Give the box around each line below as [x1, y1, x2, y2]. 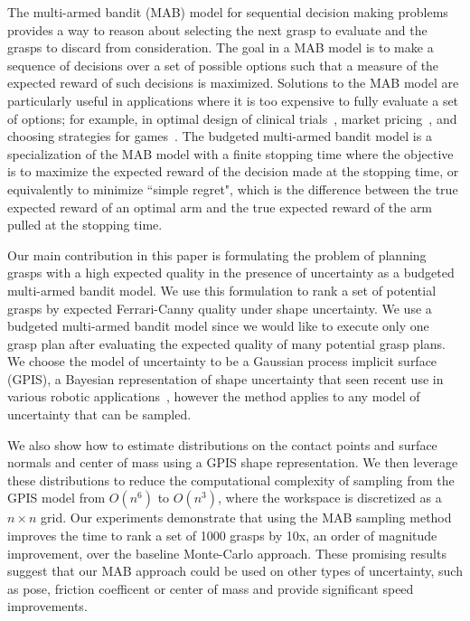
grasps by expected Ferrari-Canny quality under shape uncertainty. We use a [7, 298, 432, 317]
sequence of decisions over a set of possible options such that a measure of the [7, 55, 439, 74]
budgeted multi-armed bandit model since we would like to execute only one [7, 316, 429, 335]
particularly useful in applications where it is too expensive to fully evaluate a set [7, 90, 459, 109]
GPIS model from [7, 488, 106, 507]
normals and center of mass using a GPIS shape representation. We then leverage [7, 453, 458, 472]
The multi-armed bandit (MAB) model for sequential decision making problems [7, 3, 448, 21]
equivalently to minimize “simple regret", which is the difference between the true [7, 179, 458, 198]
